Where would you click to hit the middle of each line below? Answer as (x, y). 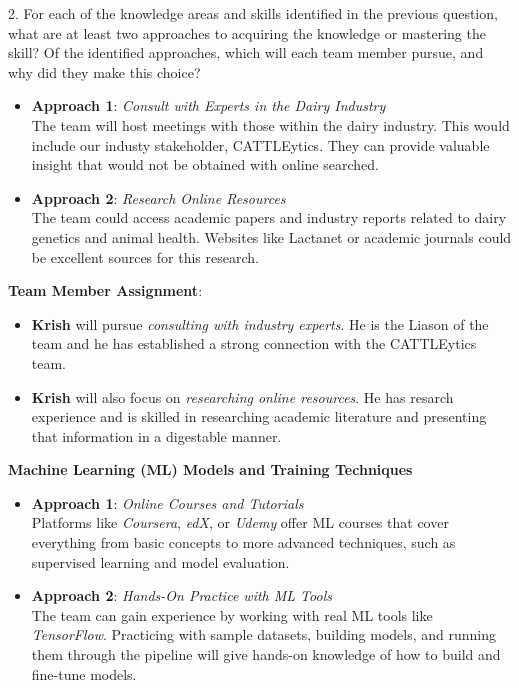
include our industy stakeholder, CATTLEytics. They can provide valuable (260, 144)
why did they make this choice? (104, 71)
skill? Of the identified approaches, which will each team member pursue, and (246, 52)
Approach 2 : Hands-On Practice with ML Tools (181, 595)
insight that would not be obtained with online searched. (205, 164)
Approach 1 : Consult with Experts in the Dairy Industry (208, 105)
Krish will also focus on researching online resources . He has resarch (242, 396)
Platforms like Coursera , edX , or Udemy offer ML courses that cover (240, 522)
